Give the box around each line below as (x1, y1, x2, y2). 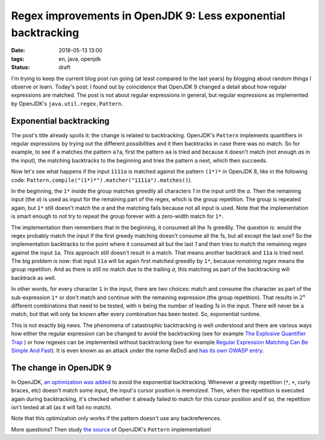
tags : (11, 55, 25, 63)
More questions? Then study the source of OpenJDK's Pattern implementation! (11, 426, 212, 433)
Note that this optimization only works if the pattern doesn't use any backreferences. (11, 415, 222, 422)
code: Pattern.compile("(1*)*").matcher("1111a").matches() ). (11, 176, 193, 184)
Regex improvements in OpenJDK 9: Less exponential (11, 9, 285, 22)
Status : (11, 64, 30, 71)
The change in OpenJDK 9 (11, 362, 111, 373)
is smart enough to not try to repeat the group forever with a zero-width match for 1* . (11, 212, 224, 220)
